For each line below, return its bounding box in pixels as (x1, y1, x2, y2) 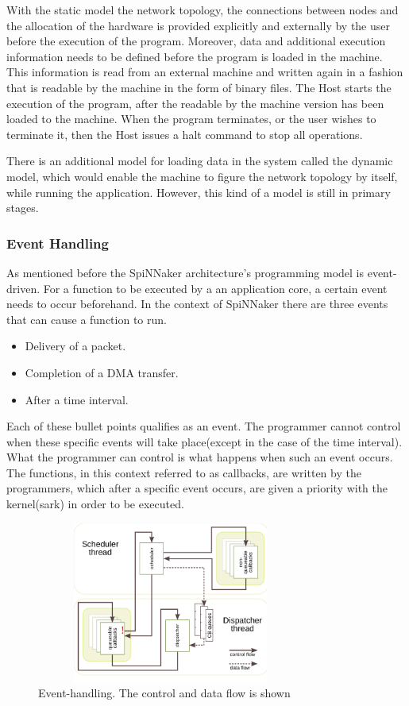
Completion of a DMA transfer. (25, 364, 179, 380)
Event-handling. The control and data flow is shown (38, 685, 291, 701)
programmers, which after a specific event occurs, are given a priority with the (6, 480, 388, 496)
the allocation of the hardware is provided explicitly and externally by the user (6, 17, 390, 33)
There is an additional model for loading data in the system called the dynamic (6, 152, 393, 169)
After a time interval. (25, 391, 129, 407)
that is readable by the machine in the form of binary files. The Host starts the (6, 79, 392, 95)
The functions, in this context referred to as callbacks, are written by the (6, 464, 361, 480)
